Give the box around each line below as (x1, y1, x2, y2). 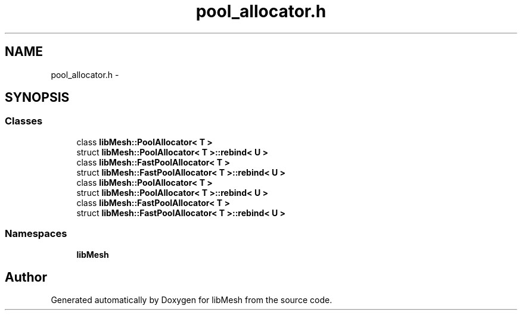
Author (5, 269, 47, 285)
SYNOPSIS (5, 90, 70, 105)
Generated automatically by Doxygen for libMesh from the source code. (51, 295, 333, 305)
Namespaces (5, 227, 67, 240)
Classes (5, 115, 43, 127)
